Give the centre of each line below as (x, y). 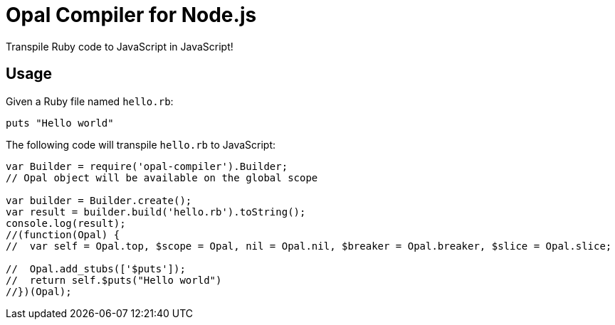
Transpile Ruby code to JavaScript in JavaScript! (120, 46)
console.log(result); (66, 223)
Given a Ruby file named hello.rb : (90, 101)
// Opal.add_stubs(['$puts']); (96, 268)
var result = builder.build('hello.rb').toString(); (156, 212)
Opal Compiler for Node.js (131, 15)
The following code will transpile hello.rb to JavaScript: (141, 144)
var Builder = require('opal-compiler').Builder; (147, 166)
